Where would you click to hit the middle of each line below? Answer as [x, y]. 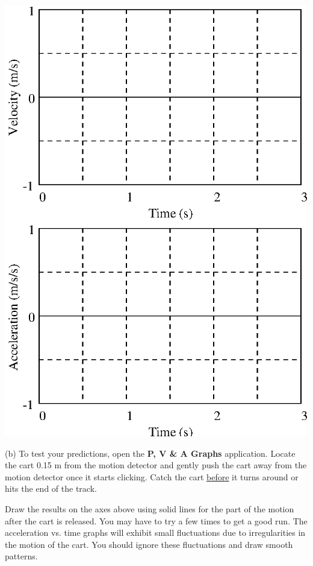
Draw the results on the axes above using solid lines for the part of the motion [150, 508]
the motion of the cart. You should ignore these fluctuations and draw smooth [149, 544]
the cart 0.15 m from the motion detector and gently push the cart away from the [156, 465]
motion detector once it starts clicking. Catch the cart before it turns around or [152, 476]
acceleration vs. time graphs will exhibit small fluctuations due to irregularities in [155, 533]
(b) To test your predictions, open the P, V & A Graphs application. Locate [150, 453]
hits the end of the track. [51, 488]
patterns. [21, 556]
